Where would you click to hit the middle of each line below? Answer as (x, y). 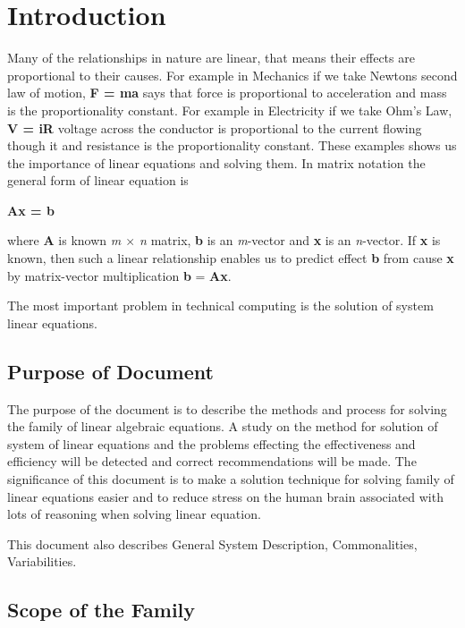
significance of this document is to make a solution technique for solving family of (231, 479)
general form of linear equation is (98, 180)
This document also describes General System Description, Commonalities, (212, 543)
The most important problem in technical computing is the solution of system (220, 306)
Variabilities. (42, 561)
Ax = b (31, 210)
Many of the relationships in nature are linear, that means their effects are (211, 58)
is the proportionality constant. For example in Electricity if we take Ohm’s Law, (230, 110)
